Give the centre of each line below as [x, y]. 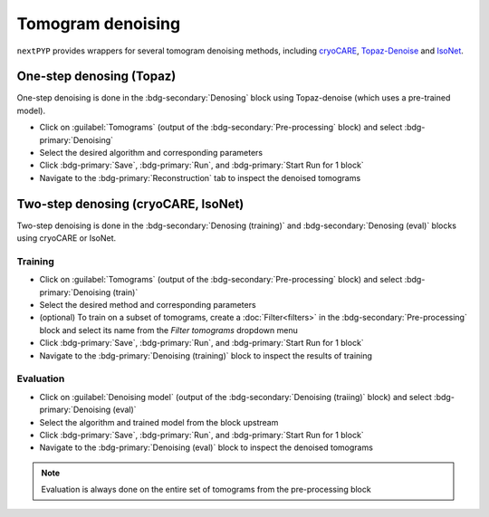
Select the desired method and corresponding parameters [148, 305]
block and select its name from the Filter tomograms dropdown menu [168, 330]
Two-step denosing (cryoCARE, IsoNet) [130, 204]
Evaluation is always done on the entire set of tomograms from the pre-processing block [206, 490]
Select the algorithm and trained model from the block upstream [159, 422]
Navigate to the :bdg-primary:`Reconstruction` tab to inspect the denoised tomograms [200, 177]
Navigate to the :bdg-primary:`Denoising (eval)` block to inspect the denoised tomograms [206, 447]
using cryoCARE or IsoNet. [67, 238]
